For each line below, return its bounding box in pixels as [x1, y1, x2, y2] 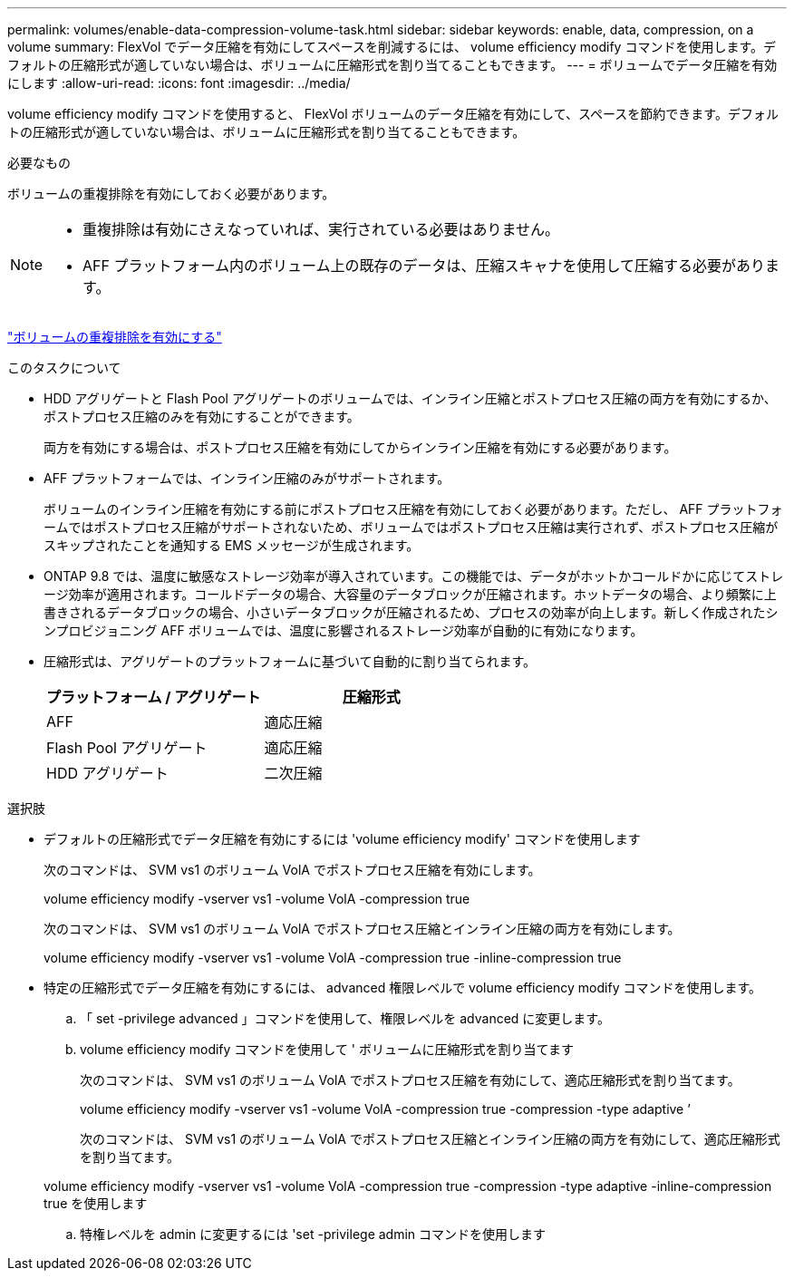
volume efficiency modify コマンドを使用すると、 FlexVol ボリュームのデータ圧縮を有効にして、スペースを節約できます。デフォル [7, 106, 779, 121]
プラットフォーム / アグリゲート [46, 688, 261, 706]
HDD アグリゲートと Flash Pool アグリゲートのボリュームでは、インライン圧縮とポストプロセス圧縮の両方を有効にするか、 [44, 391, 777, 406]
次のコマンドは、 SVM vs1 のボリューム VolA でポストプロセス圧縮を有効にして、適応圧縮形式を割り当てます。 [80, 1072, 741, 1088]
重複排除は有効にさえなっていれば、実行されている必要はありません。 [82, 220, 559, 238]
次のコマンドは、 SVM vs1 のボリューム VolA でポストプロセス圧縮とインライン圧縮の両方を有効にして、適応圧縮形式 [80, 1131, 780, 1147]
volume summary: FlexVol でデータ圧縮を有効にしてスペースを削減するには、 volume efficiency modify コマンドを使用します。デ [7, 39, 777, 54]
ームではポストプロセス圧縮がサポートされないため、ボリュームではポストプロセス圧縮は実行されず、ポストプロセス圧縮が [44, 519, 779, 535]
